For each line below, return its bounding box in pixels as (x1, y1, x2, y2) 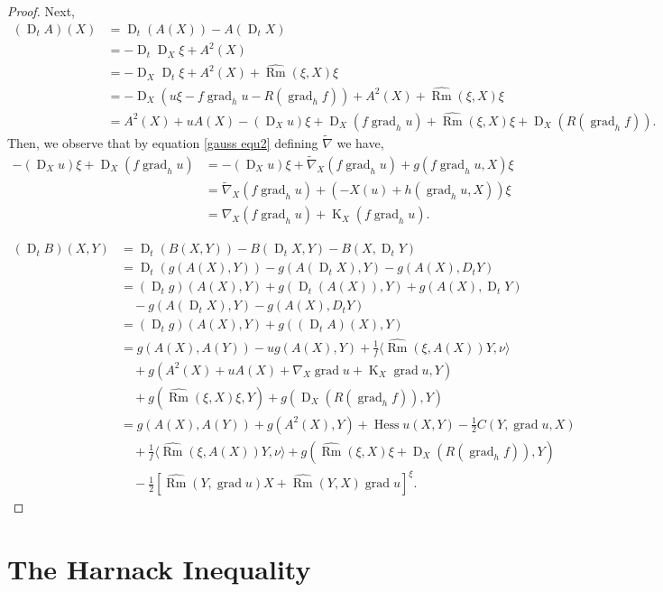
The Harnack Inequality (7, 550, 311, 587)
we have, (336, 134, 384, 153)
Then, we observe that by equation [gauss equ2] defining (7, 134, 318, 153)
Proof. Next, (7, 2, 75, 20)
